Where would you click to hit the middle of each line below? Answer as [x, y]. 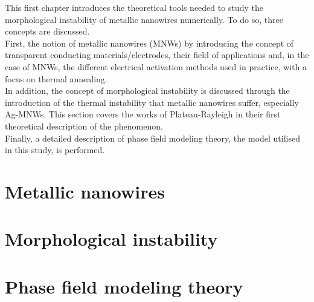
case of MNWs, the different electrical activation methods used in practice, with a [156, 66]
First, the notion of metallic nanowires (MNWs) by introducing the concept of [149, 43]
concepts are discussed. [47, 31]
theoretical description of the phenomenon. [84, 126]
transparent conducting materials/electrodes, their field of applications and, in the [157, 55]
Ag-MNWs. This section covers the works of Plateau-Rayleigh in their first [143, 114]
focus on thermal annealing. [56, 78]
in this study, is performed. [55, 150]
